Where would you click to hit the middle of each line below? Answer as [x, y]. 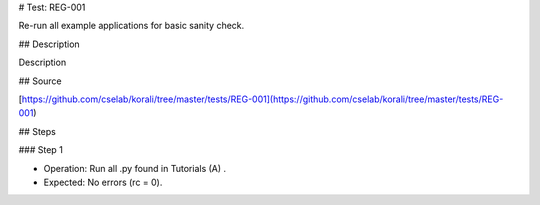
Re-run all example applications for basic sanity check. [131, 26]
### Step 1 [41, 150]
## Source [40, 81]
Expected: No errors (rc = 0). [103, 182]
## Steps [37, 131]
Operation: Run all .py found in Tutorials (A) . [135, 168]
